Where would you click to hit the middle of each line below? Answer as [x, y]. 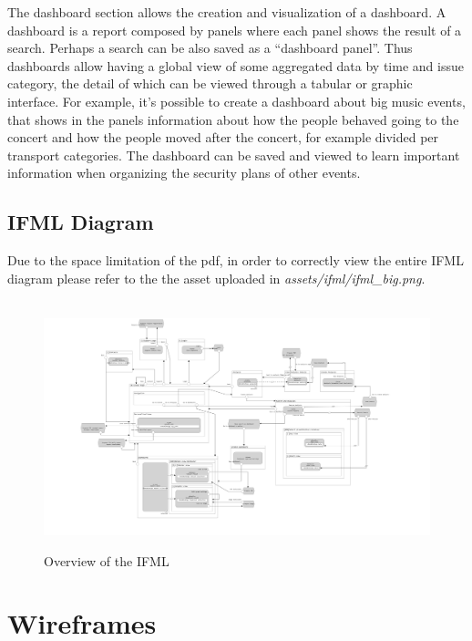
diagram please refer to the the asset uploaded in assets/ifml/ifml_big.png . [216, 278]
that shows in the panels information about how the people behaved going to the [233, 119]
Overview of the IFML [107, 560]
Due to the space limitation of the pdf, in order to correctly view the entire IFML [236, 260]
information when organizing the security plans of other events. [184, 173]
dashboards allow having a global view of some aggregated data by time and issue [236, 65]
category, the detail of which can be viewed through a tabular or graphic [210, 83]
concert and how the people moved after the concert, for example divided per [223, 137]
